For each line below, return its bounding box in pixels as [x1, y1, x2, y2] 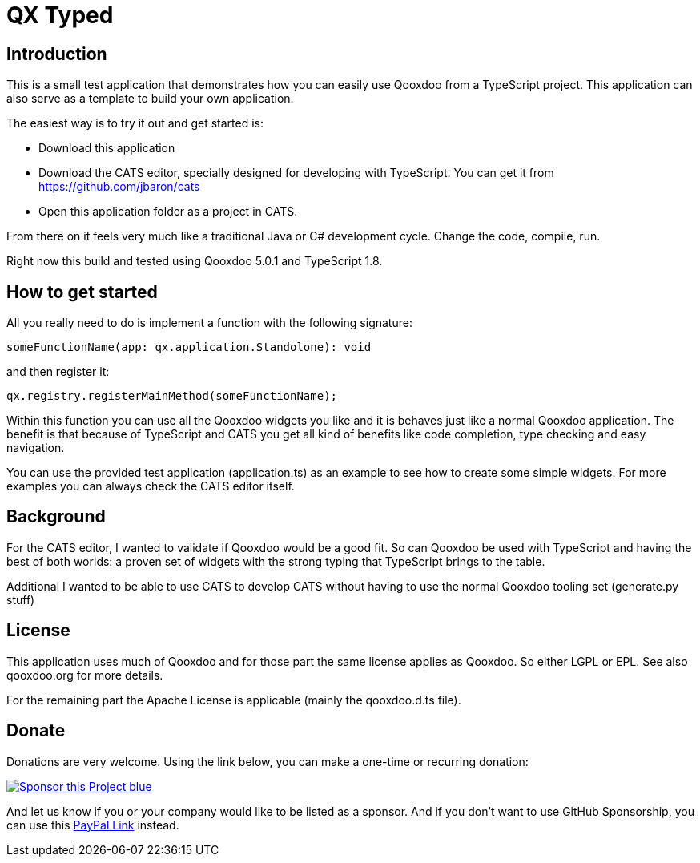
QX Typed [6, 2, 114, 29]
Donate [6, 720, 66, 741]
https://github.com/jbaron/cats [38, 179, 200, 194]
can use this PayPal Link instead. [6, 817, 179, 832]
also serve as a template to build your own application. [6, 91, 294, 106]
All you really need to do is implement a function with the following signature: [6, 316, 412, 330]
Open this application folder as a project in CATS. [38, 204, 298, 219]
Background [6, 506, 106, 527]
